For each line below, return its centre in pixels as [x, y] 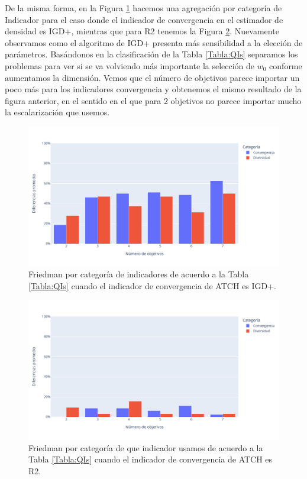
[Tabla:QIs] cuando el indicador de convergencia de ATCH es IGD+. [152, 285]
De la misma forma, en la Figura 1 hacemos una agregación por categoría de [143, 8]
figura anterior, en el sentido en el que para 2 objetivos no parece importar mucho [153, 100]
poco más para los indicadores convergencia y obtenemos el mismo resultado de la [153, 89]
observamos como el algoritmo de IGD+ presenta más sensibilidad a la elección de [154, 42]
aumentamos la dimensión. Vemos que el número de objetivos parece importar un [152, 77]
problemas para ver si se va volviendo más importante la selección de [130, 65]
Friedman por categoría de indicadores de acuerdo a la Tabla [139, 274]
